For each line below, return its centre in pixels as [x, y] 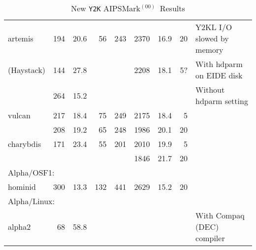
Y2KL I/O [214, 27]
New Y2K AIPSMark [106, 8]
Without [210, 89]
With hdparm [219, 64]
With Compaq [220, 215]
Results [172, 8]
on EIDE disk [219, 75]
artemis [21, 38]
